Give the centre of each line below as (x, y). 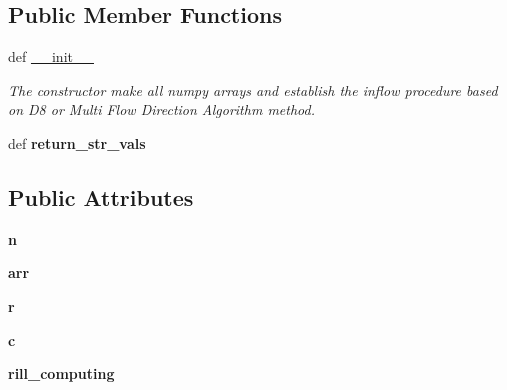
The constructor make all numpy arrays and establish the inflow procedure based (253, 89)
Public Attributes (101, 196)
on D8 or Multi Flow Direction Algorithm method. (161, 109)
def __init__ (51, 56)
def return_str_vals (77, 142)
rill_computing (61, 373)
